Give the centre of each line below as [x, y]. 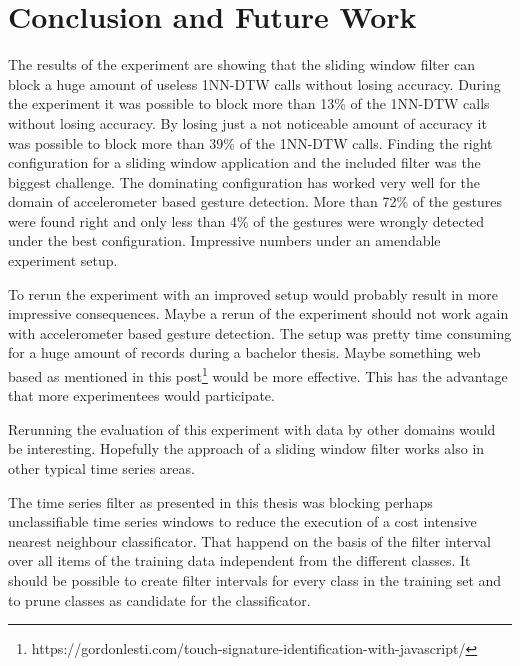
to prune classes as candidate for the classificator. [159, 599]
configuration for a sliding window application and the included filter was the [244, 162]
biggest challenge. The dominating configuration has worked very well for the [244, 181]
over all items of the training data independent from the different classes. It [239, 560]
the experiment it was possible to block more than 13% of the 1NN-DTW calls [249, 103]
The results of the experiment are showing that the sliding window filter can [242, 64]
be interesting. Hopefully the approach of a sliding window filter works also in [246, 448]
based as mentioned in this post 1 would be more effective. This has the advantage [258, 374]
